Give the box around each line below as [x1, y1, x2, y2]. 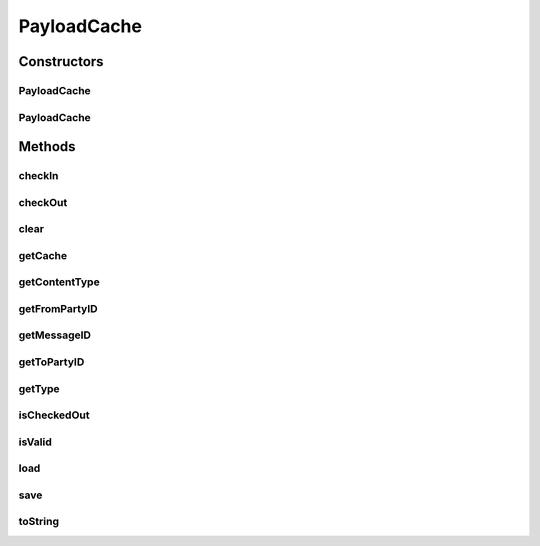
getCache [18, 248, 68, 262]
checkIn [18, 169, 59, 183]
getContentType [18, 275, 100, 289]
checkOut [18, 195, 68, 209]
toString [18, 515, 60, 529]
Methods [18, 138, 76, 155]
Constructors [18, 53, 104, 70]
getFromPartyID [18, 301, 99, 315]
